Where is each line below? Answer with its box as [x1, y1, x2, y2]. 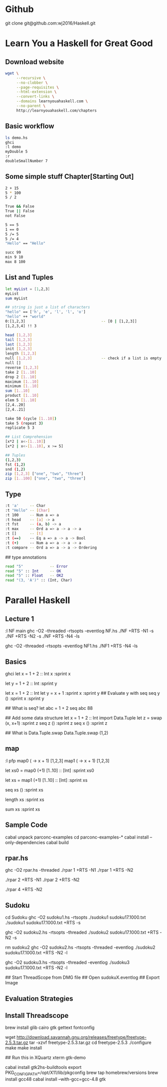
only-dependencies [5, 839, 45, 845]
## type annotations [5, 554, 47, 560]
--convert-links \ [16, 94, 55, 99]
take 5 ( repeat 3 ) [5, 421, 43, 426]
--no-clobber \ [16, 80, 48, 85]
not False [5, 213, 26, 218]
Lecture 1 [5, 615, 34, 623]
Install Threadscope [5, 1011, 69, 1020]
